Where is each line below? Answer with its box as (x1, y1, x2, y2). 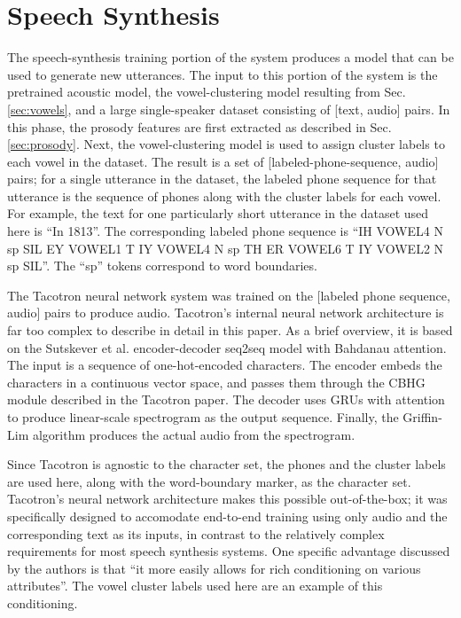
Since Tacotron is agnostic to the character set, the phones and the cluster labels (7, 455, 446, 473)
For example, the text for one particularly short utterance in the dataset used (7, 204, 429, 223)
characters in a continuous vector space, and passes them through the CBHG (7, 372, 426, 391)
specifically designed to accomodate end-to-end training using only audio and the (7, 506, 448, 525)
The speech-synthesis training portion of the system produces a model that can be (7, 48, 454, 66)
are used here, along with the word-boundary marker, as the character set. (7, 472, 411, 490)
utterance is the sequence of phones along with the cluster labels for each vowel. (7, 186, 441, 205)
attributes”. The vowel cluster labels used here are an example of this (7, 576, 383, 595)
